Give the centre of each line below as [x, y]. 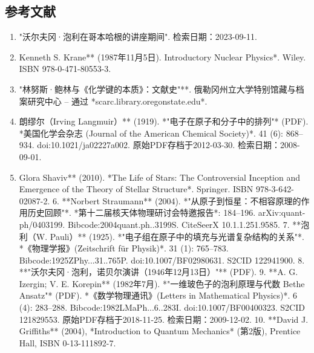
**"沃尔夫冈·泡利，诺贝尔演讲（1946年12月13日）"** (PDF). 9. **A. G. [159, 272]
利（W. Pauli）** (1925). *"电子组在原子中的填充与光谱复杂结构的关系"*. [162, 236]
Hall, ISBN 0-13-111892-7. [67, 342]
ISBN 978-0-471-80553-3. [65, 69]
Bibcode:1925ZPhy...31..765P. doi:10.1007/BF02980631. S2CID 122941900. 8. [162, 260]
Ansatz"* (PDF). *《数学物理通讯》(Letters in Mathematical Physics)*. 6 [158, 295]
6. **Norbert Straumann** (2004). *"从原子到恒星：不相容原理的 [177, 200]
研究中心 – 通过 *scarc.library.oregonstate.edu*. [117, 101]
